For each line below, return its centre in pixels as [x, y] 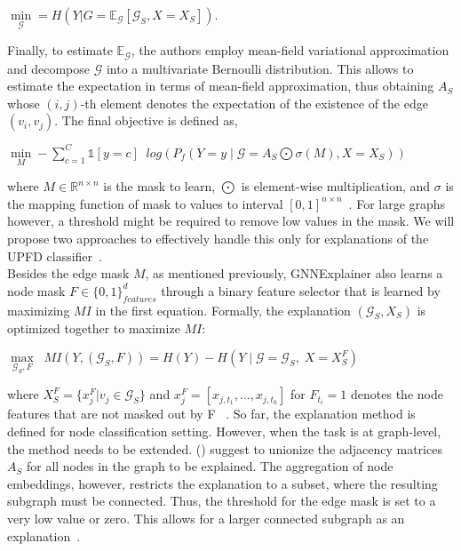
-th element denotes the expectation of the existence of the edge [254, 103]
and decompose [49, 68]
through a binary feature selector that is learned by [301, 290]
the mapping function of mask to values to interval [145, 203]
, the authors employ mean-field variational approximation [290, 50]
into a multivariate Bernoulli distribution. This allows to [260, 68]
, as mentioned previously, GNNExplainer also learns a [294, 273]
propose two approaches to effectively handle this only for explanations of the [218, 238]
